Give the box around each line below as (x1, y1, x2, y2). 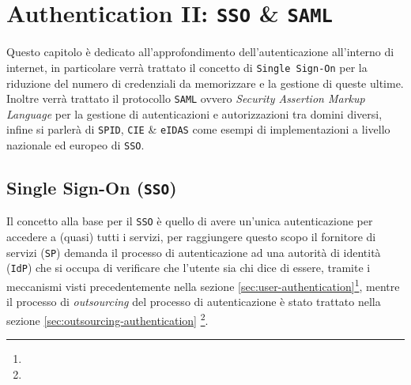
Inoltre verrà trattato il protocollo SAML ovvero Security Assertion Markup (6, 90, 365, 107)
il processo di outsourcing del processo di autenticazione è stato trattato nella (6, 293, 381, 310)
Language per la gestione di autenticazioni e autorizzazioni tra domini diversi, (6, 105, 383, 122)
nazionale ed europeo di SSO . (6, 137, 145, 153)
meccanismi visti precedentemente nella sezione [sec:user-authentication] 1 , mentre (6, 276, 400, 294)
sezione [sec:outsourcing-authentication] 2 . (6, 309, 209, 328)
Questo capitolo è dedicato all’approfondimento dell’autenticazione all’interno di (6, 43, 394, 60)
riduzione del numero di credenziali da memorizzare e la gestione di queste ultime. (6, 74, 404, 91)
